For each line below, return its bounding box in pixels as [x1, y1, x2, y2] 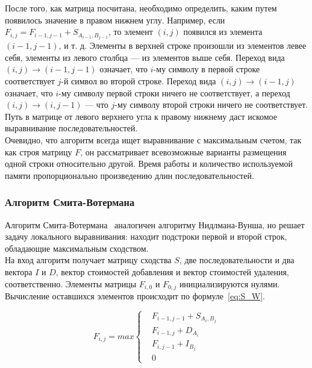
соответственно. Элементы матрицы [5, 277, 137, 290]
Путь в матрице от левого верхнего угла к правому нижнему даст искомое [5, 110, 278, 122]
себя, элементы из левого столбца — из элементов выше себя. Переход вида [5, 51, 285, 63]
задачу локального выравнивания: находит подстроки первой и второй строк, [5, 230, 287, 243]
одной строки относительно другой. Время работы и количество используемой [5, 157, 293, 170]
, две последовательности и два [179, 254, 295, 266]
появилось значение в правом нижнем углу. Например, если [5, 13, 225, 26]
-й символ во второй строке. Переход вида [61, 75, 216, 87]
